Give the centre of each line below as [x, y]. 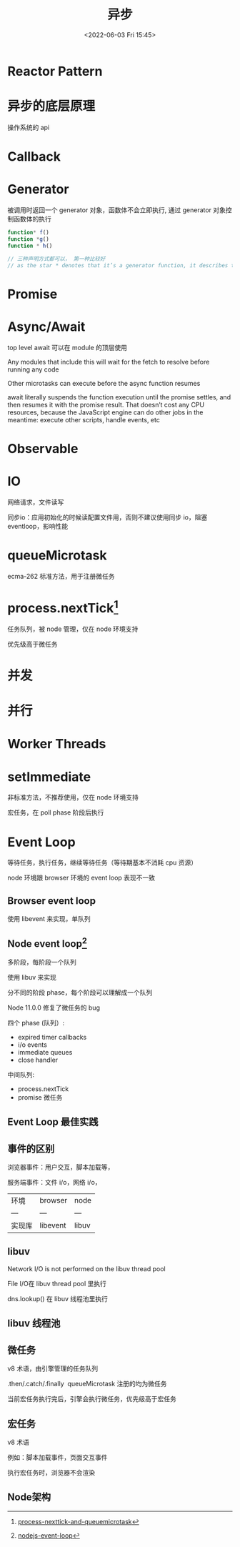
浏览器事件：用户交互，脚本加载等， [61, 1167]
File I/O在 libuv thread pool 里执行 [57, 1283]
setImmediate [49, 777]
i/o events [32, 1045]
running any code [33, 369]
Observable [43, 448]
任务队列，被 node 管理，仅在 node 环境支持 [73, 629]
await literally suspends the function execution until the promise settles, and [119, 397]
